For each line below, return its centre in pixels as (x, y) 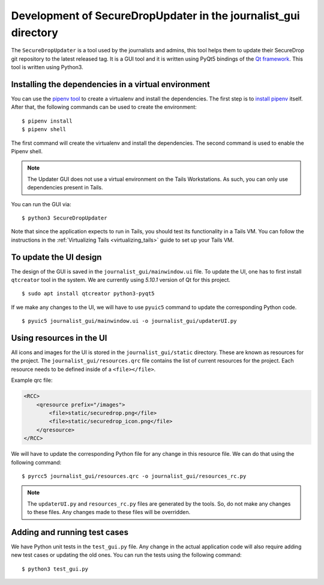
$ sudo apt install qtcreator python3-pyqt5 (88, 294)
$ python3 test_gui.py (55, 569)
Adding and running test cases (70, 532)
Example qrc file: (32, 380)
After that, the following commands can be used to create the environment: (104, 107)
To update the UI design (56, 257)
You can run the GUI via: (41, 204)
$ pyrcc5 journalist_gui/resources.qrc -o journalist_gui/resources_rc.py (134, 476)
